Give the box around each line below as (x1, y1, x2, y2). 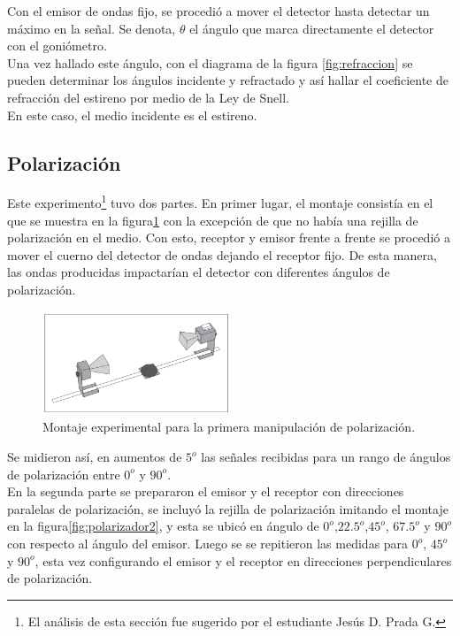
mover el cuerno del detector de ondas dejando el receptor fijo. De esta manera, (7, 245, 437, 264)
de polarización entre (7, 464, 120, 483)
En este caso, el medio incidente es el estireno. (7, 105, 257, 124)
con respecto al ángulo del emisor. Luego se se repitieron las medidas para (7, 534, 409, 553)
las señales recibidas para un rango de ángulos (201, 448, 451, 466)
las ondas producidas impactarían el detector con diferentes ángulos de (7, 263, 390, 281)
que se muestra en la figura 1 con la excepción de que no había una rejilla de (7, 211, 418, 229)
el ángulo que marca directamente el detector (189, 19, 434, 37)
